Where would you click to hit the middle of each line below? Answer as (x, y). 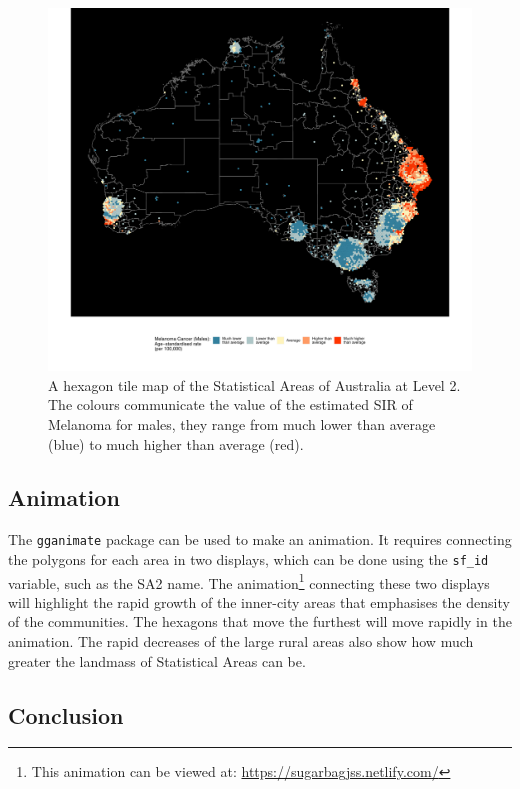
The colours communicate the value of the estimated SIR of (230, 404)
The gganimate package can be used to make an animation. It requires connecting (260, 539)
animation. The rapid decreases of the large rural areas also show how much (241, 641)
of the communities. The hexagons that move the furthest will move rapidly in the (260, 621)
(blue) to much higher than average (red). (176, 443)
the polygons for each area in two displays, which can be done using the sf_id (248, 558)
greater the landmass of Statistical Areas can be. (157, 660)
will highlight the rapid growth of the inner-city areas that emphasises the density (259, 601)
